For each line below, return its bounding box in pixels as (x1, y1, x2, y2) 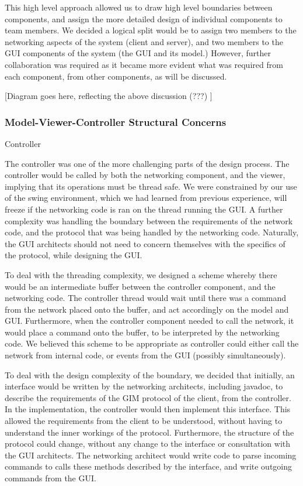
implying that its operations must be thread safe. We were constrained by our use (5, 180, 297, 192)
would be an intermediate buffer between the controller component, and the (5, 280, 276, 292)
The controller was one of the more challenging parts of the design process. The (5, 157, 290, 169)
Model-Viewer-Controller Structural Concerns (5, 114, 227, 129)
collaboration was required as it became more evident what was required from (5, 58, 283, 70)
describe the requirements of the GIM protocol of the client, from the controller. (5, 391, 291, 403)
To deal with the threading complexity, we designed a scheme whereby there (5, 268, 277, 280)
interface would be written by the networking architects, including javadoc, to (5, 380, 283, 392)
